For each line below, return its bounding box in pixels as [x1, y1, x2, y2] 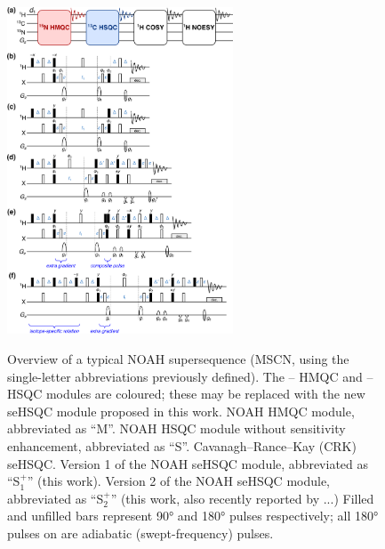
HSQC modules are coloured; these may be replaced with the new [7, 384, 365, 403]
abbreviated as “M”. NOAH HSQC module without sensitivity [7, 419, 346, 438]
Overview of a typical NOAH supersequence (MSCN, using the [7, 350, 349, 367]
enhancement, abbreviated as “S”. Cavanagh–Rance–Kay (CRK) [7, 436, 357, 455]
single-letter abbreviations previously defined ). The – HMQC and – [7, 367, 373, 385]
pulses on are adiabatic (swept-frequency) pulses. [7, 523, 274, 542]
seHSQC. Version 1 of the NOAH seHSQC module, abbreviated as [7, 454, 369, 472]
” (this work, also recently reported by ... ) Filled [110, 488, 374, 507]
